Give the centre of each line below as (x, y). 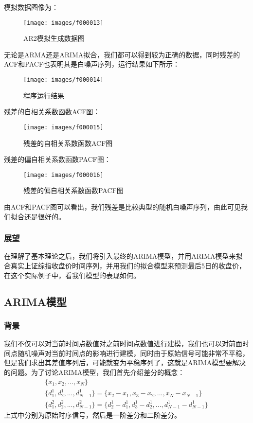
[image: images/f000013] (63, 23)
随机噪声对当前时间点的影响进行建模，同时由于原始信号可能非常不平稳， (133, 353)
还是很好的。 (45, 216)
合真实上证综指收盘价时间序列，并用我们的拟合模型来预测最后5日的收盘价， (125, 265)
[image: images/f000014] (63, 80)
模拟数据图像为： (31, 7)
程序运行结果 (44, 95)
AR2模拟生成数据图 (54, 38)
